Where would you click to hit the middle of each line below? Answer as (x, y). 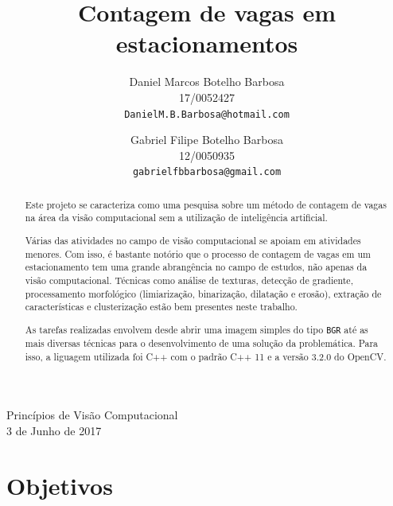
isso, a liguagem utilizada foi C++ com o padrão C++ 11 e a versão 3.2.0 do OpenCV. (206, 356)
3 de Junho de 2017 (54, 430)
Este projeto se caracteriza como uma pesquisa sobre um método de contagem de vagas (206, 204)
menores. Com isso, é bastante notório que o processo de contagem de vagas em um (198, 253)
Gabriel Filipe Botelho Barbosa (207, 140)
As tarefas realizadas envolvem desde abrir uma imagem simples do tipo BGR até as (196, 329)
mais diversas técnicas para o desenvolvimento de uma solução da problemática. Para (202, 343)
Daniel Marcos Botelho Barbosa (207, 82)
